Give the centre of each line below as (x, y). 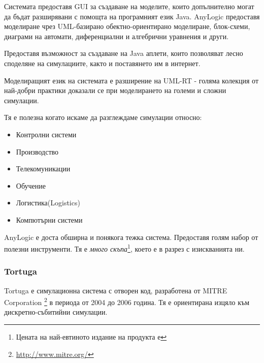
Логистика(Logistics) (48, 203)
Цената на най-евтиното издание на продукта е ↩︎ (91, 337)
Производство (37, 151)
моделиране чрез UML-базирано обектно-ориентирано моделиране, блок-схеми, (127, 26)
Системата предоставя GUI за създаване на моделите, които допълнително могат (129, 6)
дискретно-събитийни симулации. (56, 312)
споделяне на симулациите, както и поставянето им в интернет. (102, 63)
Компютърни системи (49, 219)
